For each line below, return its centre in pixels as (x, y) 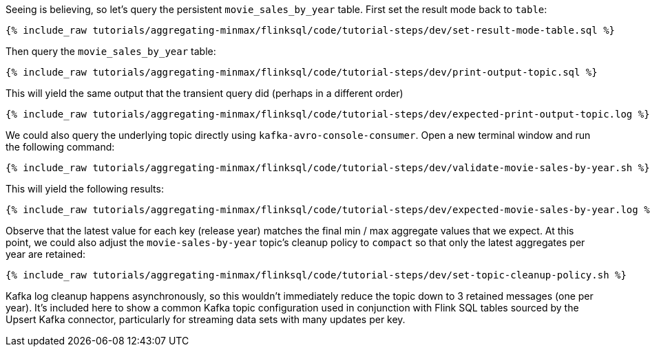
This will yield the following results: (85, 189)
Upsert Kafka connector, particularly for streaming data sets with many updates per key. (206, 319)
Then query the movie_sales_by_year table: (111, 51)
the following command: (60, 147)
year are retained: (46, 254)
